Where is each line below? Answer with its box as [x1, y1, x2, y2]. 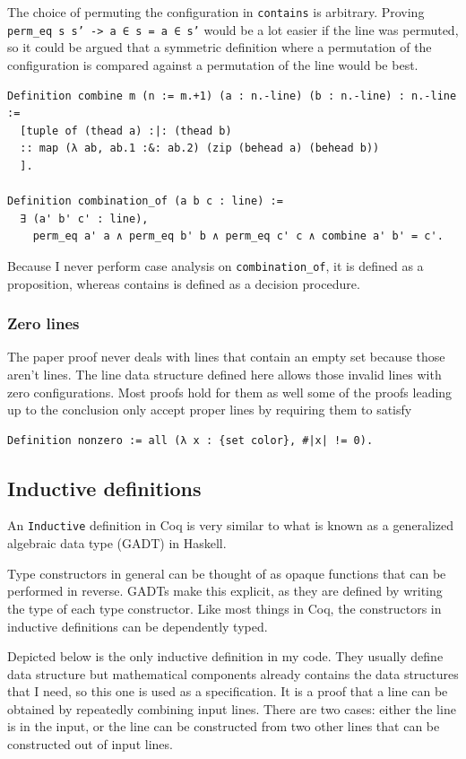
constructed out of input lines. [7, 735, 173, 754]
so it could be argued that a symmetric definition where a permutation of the [7, 38, 432, 57]
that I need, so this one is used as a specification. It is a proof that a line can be [7, 682, 448, 701]
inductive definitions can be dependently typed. [7, 616, 268, 635]
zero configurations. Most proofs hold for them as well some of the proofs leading [7, 382, 453, 401]
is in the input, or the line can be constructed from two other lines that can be [7, 717, 440, 736]
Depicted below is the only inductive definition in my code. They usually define [7, 647, 444, 666]
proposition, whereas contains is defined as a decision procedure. [7, 274, 360, 292]
